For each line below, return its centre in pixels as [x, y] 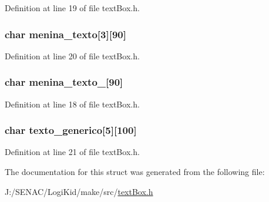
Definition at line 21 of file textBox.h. [72, 152]
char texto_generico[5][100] [71, 130]
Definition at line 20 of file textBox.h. [72, 55]
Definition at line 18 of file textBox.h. [72, 104]
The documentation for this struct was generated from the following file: [135, 172]
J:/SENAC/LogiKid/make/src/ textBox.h [79, 191]
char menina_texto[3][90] [65, 34]
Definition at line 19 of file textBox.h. [72, 8]
